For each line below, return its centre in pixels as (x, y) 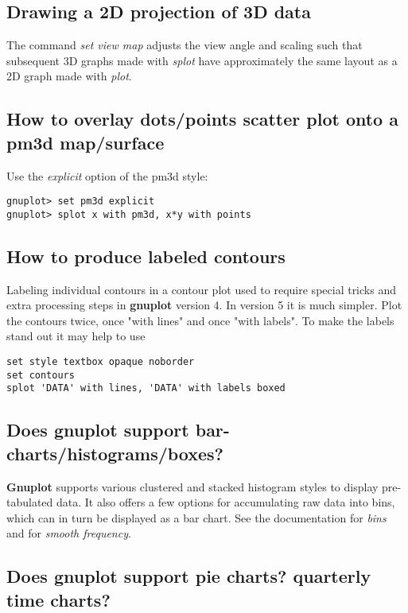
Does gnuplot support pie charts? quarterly (189, 576)
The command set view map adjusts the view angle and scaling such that (185, 45)
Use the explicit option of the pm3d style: (107, 175)
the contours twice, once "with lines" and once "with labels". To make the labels (200, 320)
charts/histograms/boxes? (115, 453)
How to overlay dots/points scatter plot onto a (202, 119)
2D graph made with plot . (69, 76)
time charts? (58, 599)
